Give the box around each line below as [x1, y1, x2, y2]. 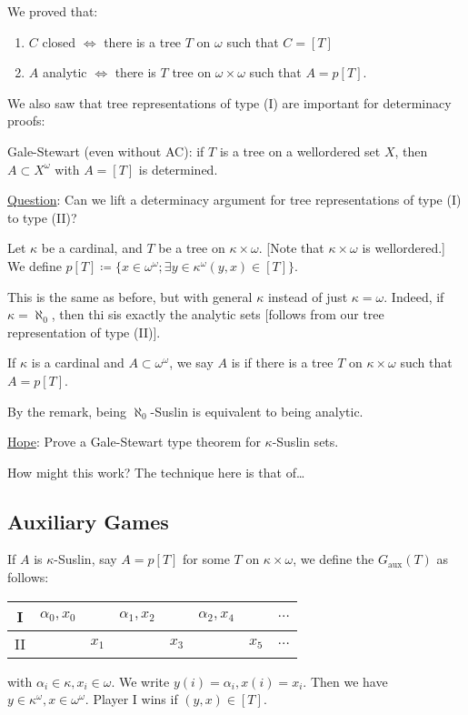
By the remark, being [7, 401, 126, 420]
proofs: [7, 111, 45, 130]
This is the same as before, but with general [7, 287, 253, 306]
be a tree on [158, 238, 225, 257]
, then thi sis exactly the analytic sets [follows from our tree [51, 305, 384, 324]
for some [183, 549, 230, 569]
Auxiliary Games [7, 507, 169, 535]
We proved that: [7, 2, 98, 20]
